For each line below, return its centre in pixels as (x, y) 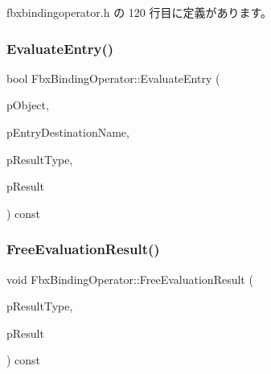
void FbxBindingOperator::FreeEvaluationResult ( (130, 279)
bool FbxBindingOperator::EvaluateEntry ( (113, 78)
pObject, (28, 105)
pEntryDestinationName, (68, 132)
